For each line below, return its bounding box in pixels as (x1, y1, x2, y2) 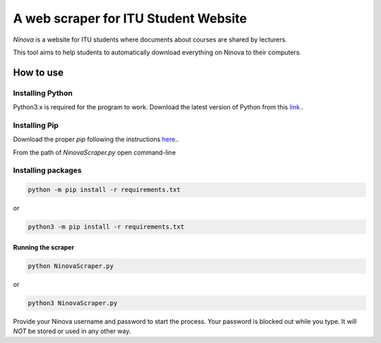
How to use (13, 66, 64, 78)
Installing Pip (13, 120, 59, 130)
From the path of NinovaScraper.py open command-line (13, 148, 176, 157)
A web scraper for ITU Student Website (13, 11, 247, 26)
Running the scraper (13, 243, 75, 251)
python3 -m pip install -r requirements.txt (28, 223, 185, 231)
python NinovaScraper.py (28, 262, 114, 270)
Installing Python (13, 88, 73, 98)
